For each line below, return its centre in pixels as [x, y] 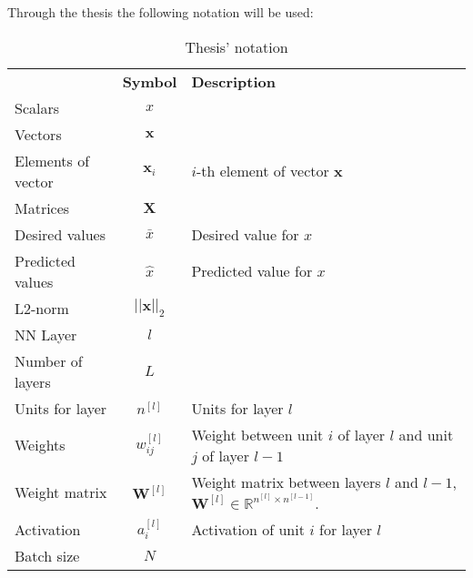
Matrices [42, 208]
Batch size [47, 555]
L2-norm [42, 308]
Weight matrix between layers [286, 482]
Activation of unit [248, 529]
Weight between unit [257, 434]
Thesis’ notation [236, 46]
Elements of [52, 160]
